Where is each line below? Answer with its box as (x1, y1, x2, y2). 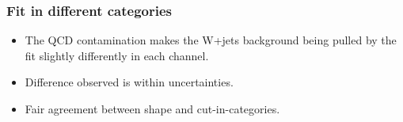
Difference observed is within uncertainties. (25, 74, 234, 90)
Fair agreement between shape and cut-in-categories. (25, 101, 280, 116)
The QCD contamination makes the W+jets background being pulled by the (25, 32, 397, 48)
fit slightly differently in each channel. (25, 47, 209, 63)
